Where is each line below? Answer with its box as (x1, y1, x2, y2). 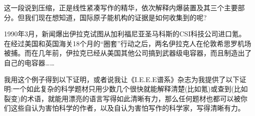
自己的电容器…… (4, 57, 55, 67)
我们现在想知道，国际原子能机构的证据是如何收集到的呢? (24, 12, 207, 22)
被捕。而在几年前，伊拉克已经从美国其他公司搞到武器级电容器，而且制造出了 (4, 48, 252, 58)
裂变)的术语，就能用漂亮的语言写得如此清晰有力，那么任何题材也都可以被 (4, 93, 241, 103)
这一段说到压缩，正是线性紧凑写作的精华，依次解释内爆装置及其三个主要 (4, 2, 238, 12)
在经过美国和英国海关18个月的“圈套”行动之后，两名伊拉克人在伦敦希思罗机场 (4, 38, 252, 48)
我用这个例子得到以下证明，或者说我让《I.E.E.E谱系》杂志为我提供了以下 (4, 74, 240, 84)
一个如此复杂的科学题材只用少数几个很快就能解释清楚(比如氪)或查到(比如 (12, 84, 248, 94)
